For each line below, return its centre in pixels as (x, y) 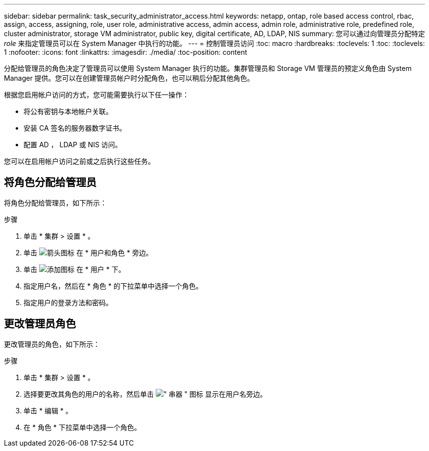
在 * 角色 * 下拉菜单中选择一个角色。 (82, 427)
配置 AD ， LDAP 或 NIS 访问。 (73, 145)
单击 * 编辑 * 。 (48, 410)
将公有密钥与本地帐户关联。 (68, 111)
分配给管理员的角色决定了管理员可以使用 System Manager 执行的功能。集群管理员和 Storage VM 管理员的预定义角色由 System (208, 68)
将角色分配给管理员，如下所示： (55, 203)
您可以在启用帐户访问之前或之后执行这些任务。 (79, 161)
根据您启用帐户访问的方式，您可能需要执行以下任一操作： (96, 95)
